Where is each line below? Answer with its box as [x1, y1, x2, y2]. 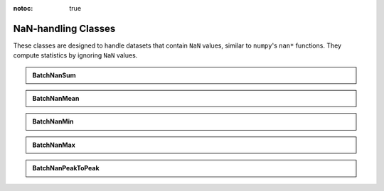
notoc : [13, 4, 33, 12]
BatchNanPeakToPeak [32, 164, 100, 173]
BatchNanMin [32, 117, 74, 126]
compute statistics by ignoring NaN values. [13, 51, 138, 60]
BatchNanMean [32, 94, 80, 103]
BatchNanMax [32, 141, 76, 149]
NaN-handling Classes [13, 22, 116, 35]
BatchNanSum [32, 71, 76, 80]
